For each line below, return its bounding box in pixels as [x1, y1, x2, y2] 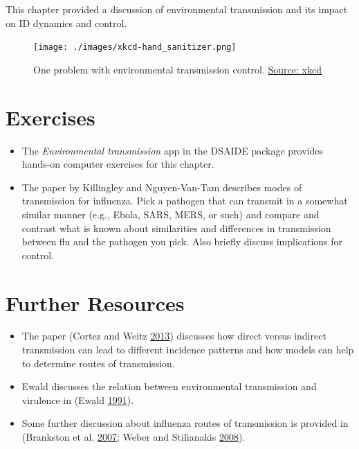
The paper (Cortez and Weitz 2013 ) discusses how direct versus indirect [21, 328, 326, 343]
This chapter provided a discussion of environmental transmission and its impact [6, 2, 348, 16]
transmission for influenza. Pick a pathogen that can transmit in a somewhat [21, 193, 348, 208]
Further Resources [6, 288, 185, 317]
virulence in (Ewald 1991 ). [21, 392, 134, 407]
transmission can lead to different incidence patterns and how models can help [21, 342, 354, 357]
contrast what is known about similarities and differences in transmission [21, 220, 331, 235]
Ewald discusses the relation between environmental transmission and [21, 379, 317, 394]
